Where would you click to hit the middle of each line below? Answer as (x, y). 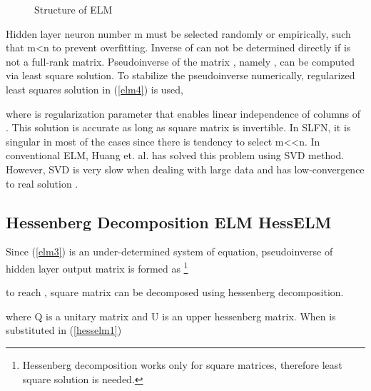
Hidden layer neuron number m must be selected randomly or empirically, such (178, 33)
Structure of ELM (73, 9)
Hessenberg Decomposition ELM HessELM (169, 222)
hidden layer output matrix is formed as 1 (97, 267)
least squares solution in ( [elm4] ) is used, (95, 89)
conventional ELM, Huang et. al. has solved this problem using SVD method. (175, 155)
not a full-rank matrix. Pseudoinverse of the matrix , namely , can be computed (180, 61)
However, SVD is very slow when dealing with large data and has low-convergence (185, 169)
